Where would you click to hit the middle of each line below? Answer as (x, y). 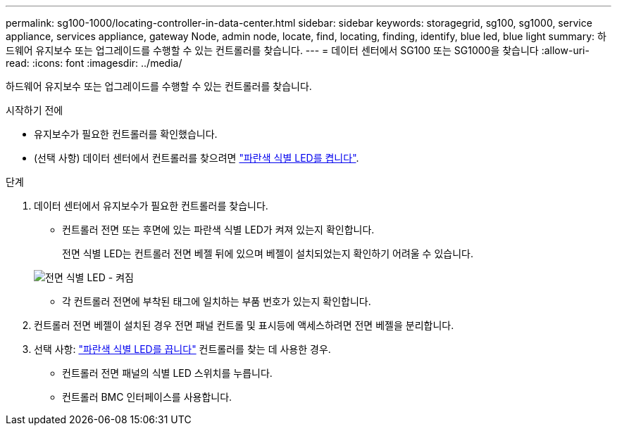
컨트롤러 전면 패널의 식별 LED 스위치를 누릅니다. (167, 373)
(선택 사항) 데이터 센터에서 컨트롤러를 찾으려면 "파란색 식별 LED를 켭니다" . (197, 158)
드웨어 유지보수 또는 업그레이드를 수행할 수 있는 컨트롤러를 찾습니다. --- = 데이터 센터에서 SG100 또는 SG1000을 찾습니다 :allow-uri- (298, 50)
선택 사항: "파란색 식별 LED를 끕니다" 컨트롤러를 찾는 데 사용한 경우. (182, 349)
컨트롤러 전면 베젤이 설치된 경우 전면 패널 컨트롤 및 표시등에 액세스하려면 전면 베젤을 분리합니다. (244, 325)
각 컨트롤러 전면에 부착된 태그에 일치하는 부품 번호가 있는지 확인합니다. (217, 301)
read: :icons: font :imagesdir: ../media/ (94, 63)
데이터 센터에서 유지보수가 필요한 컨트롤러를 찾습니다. (151, 206)
